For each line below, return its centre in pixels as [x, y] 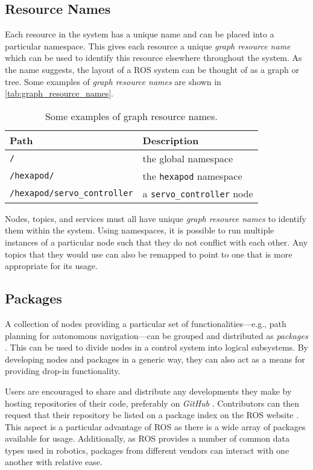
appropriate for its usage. [51, 266]
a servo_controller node [198, 193]
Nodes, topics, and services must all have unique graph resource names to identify [156, 218]
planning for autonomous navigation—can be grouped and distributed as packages [156, 335]
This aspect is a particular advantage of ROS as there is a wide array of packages [155, 426]
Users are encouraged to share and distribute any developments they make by [148, 391]
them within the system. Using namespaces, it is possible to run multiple [140, 230]
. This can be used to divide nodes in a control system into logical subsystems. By [156, 347]
